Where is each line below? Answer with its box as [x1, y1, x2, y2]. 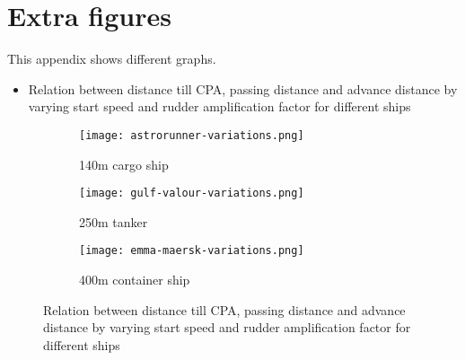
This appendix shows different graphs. [7, 49, 216, 68]
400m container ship [79, 270, 190, 289]
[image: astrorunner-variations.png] [79, 128, 304, 142]
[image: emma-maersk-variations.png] [79, 244, 304, 258]
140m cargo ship [79, 154, 169, 173]
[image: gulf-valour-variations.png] [79, 187, 304, 200]
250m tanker [79, 212, 148, 231]
